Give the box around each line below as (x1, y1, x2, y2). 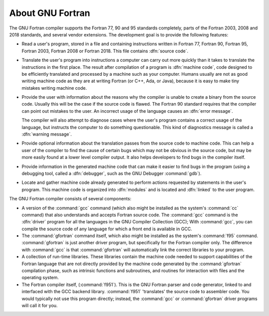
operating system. (21, 275, 59, 281)
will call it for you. (21, 303, 58, 309)
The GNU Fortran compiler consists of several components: (9, 196, 132, 202)
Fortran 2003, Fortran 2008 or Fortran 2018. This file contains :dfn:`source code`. (21, 48, 189, 54)
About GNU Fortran (9, 7, 91, 18)
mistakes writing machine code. (21, 85, 87, 91)
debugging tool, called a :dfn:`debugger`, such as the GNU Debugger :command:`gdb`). (21, 170, 202, 176)
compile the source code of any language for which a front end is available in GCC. (21, 226, 192, 232)
